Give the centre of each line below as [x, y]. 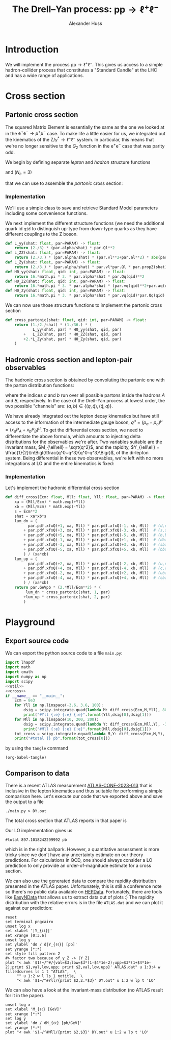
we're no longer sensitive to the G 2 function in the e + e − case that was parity [85, 146]
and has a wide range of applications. [45, 75]
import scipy [19, 681]
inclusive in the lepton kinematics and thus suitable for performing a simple [84, 791]
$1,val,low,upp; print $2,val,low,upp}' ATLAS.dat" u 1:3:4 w [93, 967]
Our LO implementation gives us [39, 831]
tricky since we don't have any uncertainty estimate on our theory [74, 855]
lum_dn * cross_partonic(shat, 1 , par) [68, 592]
